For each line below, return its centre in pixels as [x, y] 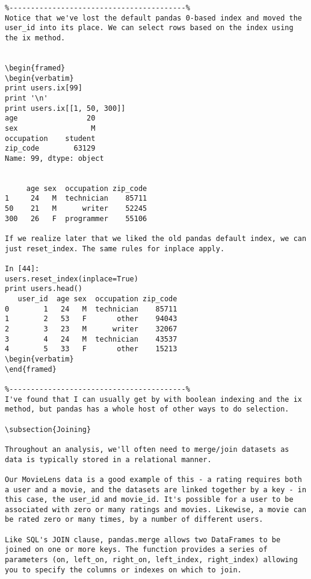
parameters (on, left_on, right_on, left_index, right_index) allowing [151, 560]
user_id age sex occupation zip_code [97, 299]
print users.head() [44, 289]
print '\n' [26, 98]
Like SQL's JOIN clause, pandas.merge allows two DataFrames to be [143, 540]
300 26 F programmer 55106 [76, 218]
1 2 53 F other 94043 [91, 319]
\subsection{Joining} [48, 429]
